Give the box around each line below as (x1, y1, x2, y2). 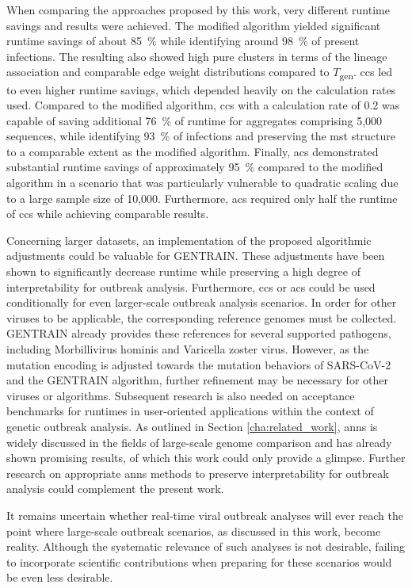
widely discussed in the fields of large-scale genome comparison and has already (6, 433, 392, 450)
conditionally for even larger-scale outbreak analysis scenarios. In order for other (6, 294, 397, 311)
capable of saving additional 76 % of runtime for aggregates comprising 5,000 (6, 112, 383, 128)
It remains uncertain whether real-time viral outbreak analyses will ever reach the (6, 506, 404, 523)
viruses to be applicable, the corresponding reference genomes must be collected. (6, 309, 397, 326)
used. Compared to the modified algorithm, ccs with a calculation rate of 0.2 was (6, 97, 400, 113)
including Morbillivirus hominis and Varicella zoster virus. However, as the (6, 341, 369, 357)
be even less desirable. (6, 569, 113, 586)
